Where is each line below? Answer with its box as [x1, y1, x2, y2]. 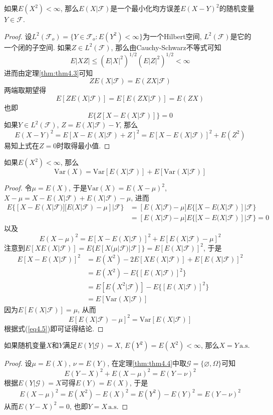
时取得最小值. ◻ [57, 140, 110, 150]
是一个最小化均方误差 [110, 3, 181, 13]
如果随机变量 [4, 340, 46, 350]
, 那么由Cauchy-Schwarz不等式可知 [111, 42, 221, 52]
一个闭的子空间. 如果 [4, 42, 72, 52]
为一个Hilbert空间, [143, 31, 202, 41]
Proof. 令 [4, 182, 32, 193]
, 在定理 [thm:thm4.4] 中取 [107, 358, 187, 368]
